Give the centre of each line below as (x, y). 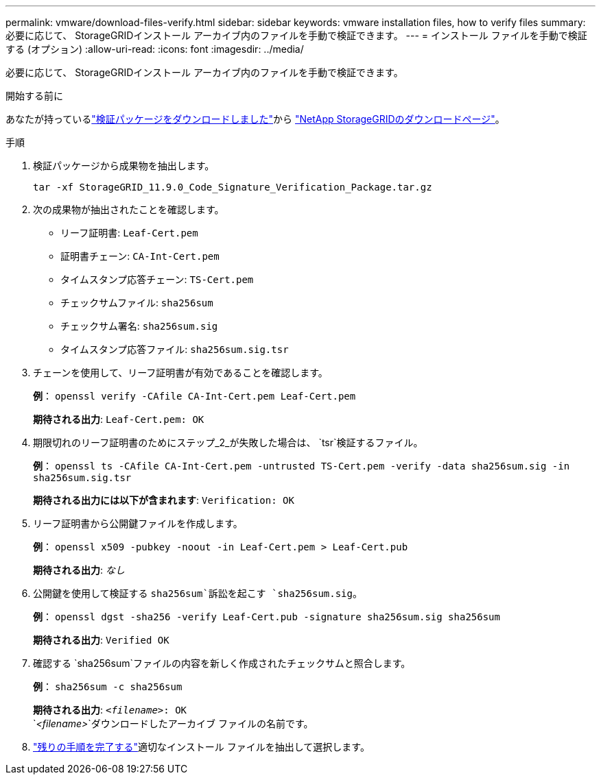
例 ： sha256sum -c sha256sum (108, 686)
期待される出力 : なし (79, 570)
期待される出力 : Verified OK (101, 640)
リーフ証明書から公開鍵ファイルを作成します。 (138, 523)
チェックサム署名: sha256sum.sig (139, 326)
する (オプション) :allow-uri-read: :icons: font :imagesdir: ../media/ (155, 49)
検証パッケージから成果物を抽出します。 (124, 166)
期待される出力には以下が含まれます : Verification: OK (164, 500)
